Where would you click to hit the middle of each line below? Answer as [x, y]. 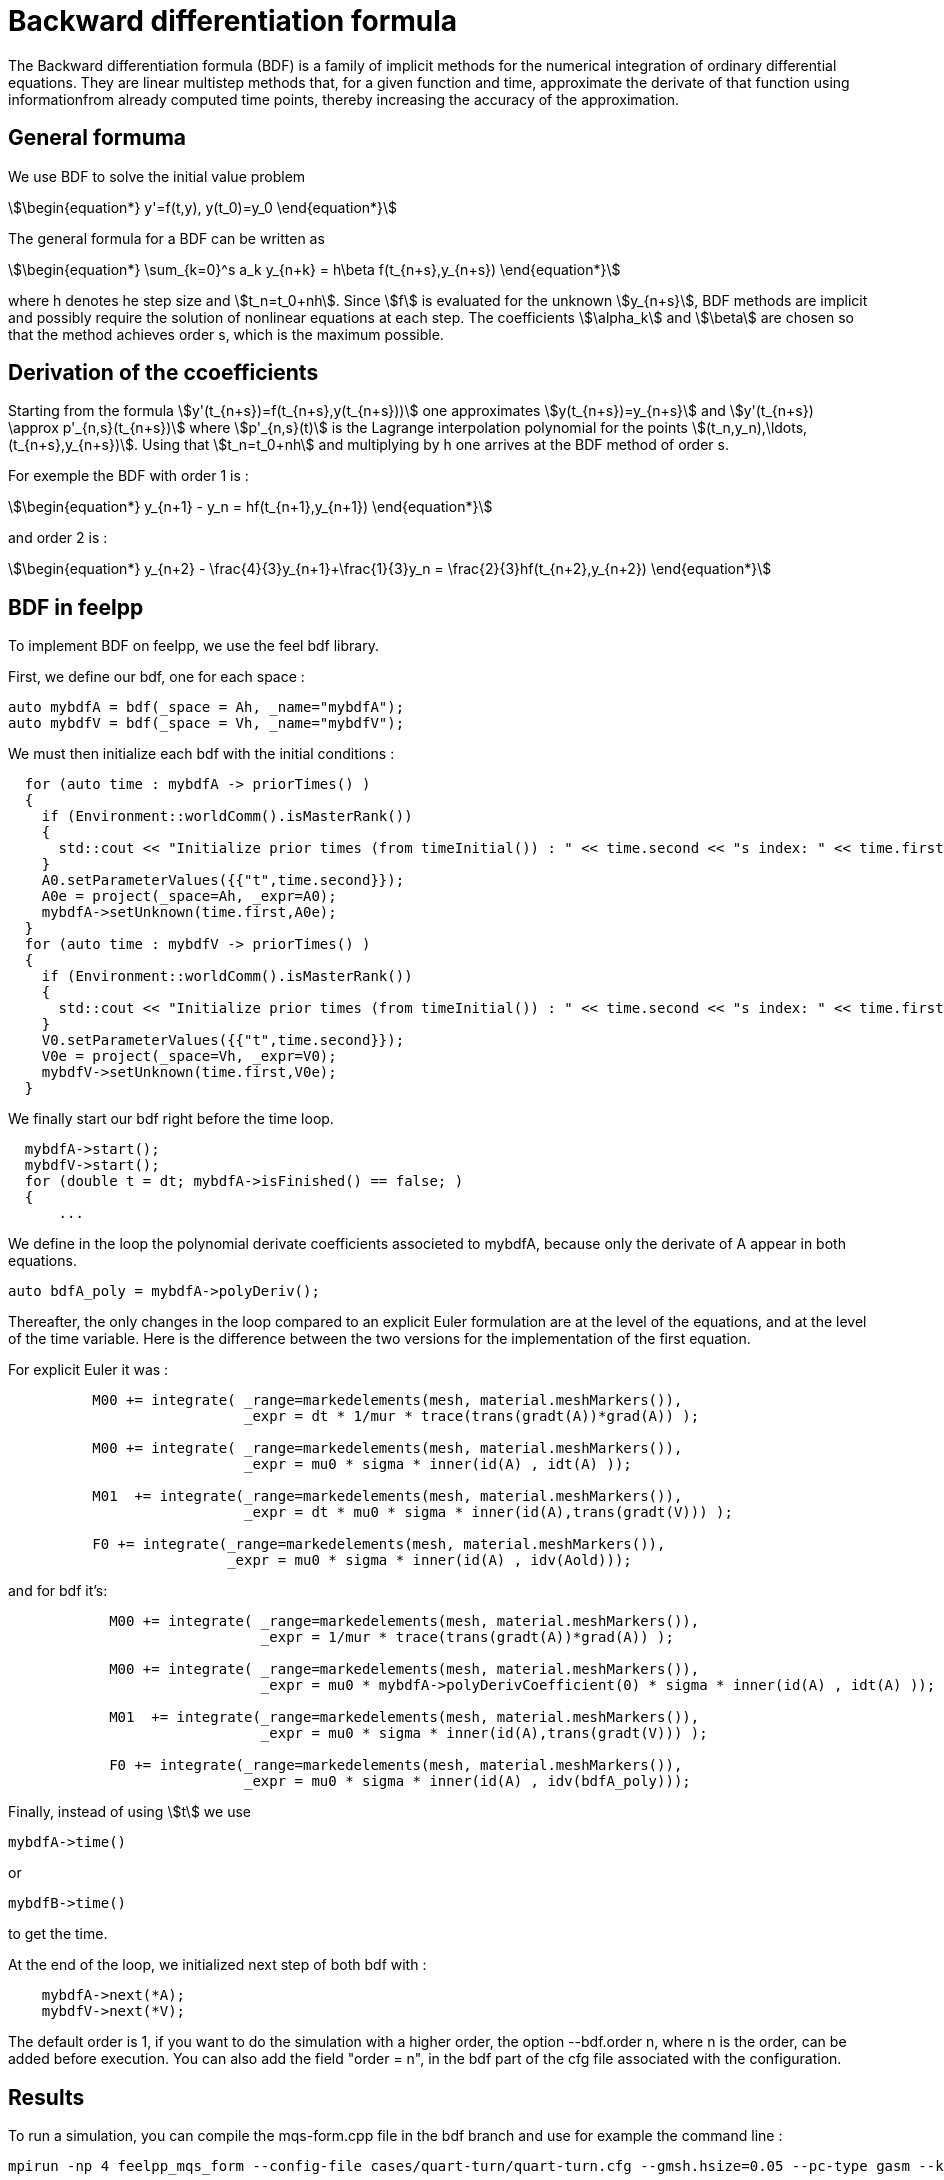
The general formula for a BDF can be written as [166, 238]
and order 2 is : [58, 538]
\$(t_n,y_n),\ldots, [749, 428]
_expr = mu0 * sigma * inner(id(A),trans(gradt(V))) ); [484, 1733]
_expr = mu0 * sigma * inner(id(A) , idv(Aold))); [429, 1560]
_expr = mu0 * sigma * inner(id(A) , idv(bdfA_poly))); [467, 1781]
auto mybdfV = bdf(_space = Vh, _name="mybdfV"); [206, 723]
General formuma [97, 138]
